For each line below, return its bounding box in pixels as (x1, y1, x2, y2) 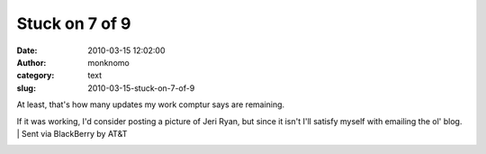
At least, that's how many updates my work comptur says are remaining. (16, 99, 285, 110)
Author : (16, 57, 47, 68)
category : (16, 70, 55, 81)
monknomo (87, 57, 130, 68)
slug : (16, 82, 36, 94)
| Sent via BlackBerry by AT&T (16, 128, 128, 139)
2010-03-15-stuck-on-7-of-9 (87, 82, 195, 94)
